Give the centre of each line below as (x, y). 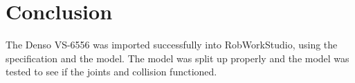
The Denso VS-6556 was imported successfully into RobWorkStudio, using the (172, 45)
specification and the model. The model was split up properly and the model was (177, 58)
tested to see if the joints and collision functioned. (111, 72)
